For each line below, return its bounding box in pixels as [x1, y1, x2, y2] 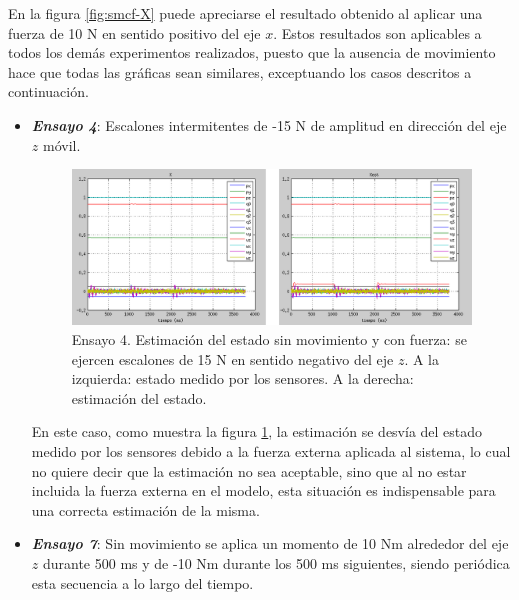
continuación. [8, 81, 89, 102]
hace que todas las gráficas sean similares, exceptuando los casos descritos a [8, 61, 472, 82]
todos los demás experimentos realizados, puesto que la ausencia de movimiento [8, 42, 496, 63]
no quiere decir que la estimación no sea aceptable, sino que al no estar [31, 460, 467, 481]
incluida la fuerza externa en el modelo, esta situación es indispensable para [31, 480, 496, 501]
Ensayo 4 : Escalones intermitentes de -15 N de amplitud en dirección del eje [31, 114, 507, 135]
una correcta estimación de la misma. [31, 499, 260, 520]
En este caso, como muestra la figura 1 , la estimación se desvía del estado [31, 421, 483, 442]
